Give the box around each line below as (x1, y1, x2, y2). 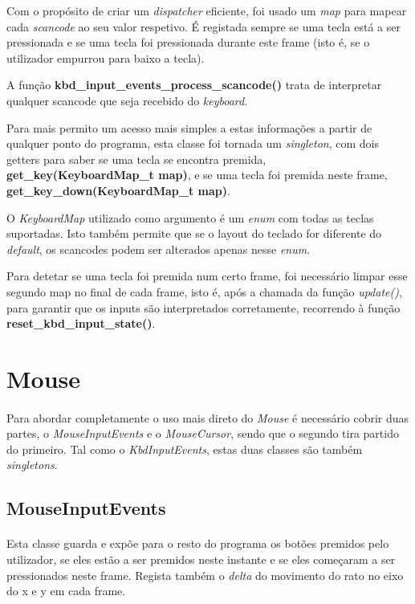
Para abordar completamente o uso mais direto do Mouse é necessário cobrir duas (6, 409, 409, 426)
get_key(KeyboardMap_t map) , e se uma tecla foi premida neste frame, (6, 166, 388, 183)
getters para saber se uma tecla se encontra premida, (6, 150, 266, 167)
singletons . (6, 456, 58, 473)
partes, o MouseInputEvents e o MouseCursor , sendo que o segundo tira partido (6, 425, 399, 442)
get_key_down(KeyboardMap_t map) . (6, 182, 230, 198)
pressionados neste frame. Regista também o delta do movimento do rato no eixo (6, 566, 404, 583)
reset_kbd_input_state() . (6, 315, 156, 332)
